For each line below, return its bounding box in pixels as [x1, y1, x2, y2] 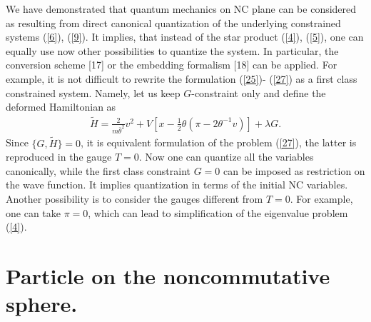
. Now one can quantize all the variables [138, 149, 314, 164]
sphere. [6, 289, 78, 318]
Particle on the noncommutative [6, 261, 330, 290]
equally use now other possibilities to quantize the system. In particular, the [6, 43, 339, 58]
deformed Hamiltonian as [6, 99, 116, 114]
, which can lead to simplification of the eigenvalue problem [88, 205, 348, 220]
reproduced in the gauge [6, 149, 112, 164]
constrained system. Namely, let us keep [6, 85, 181, 100]
